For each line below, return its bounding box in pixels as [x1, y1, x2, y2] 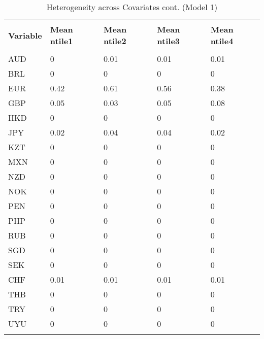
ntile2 [104, 35, 126, 47]
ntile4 [210, 35, 234, 47]
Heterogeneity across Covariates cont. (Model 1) [46, 1, 218, 13]
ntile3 [157, 35, 180, 47]
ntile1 [50, 35, 73, 47]
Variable [8, 29, 42, 41]
